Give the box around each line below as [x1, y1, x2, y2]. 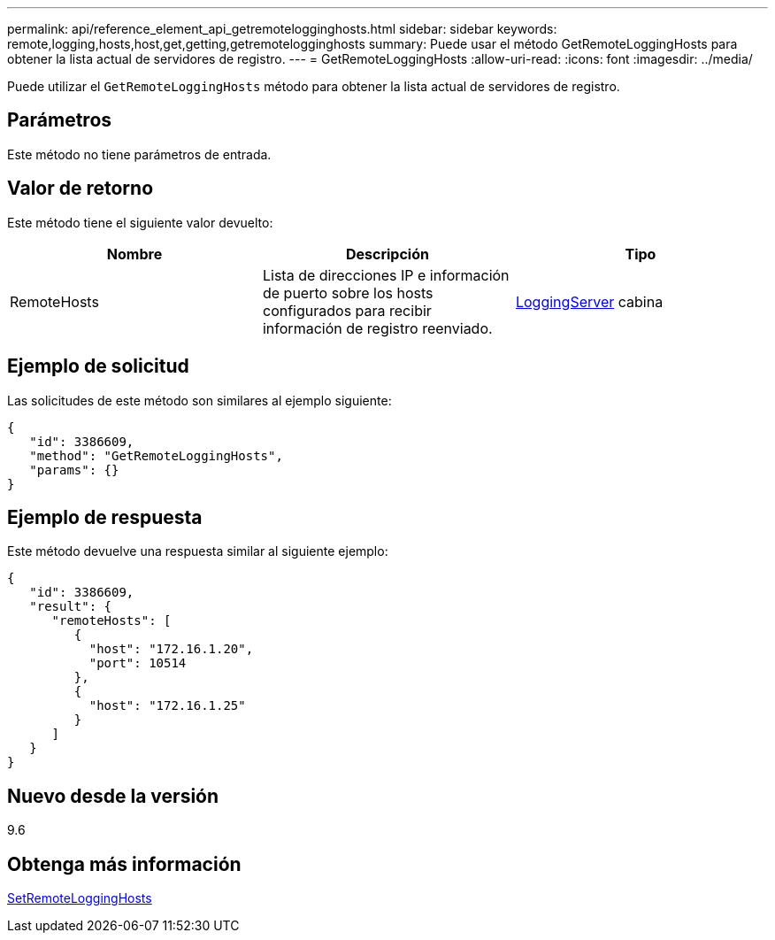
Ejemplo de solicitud [7, 355, 189, 378]
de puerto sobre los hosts [262, 283, 434, 302]
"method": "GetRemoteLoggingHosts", [29, 448, 283, 463]
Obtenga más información [7, 852, 242, 875]
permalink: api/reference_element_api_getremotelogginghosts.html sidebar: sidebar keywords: [7, 21, 557, 36]
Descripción [345, 244, 429, 263]
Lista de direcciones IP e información [262, 266, 510, 284]
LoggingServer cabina [515, 292, 664, 311]
